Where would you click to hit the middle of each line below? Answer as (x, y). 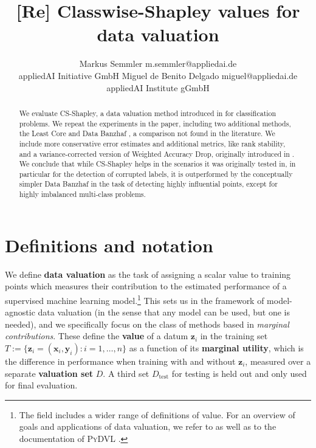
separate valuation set (49, 373)
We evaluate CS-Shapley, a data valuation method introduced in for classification (148, 113)
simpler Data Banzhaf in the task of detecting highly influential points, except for (148, 184)
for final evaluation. (41, 385)
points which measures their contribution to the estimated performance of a (146, 286)
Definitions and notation (109, 245)
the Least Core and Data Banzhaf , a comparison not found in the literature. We (147, 133)
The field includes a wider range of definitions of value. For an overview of (157, 414)
